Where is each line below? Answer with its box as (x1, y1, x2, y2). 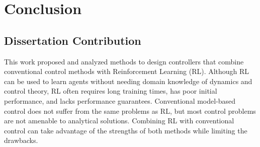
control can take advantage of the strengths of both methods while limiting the (4, 125, 247, 135)
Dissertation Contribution (4, 32, 141, 48)
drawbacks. (4, 135, 38, 145)
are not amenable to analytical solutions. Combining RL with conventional (4, 115, 234, 126)
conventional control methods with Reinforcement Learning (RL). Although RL (4, 66, 249, 77)
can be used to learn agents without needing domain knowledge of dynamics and (4, 76, 252, 86)
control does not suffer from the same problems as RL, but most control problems (4, 105, 256, 116)
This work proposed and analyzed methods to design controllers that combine (4, 56, 244, 66)
